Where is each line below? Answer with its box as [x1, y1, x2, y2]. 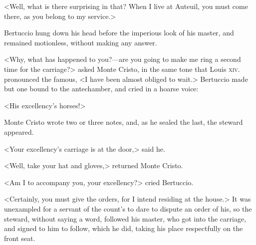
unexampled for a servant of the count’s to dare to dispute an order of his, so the [4, 203, 252, 214]
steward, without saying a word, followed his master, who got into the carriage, [4, 213, 247, 224]
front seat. [4, 233, 35, 243]
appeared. [4, 126, 34, 137]
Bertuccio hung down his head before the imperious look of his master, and [4, 27, 234, 38]
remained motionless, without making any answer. [4, 37, 157, 47]
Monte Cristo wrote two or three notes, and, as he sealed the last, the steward [4, 117, 243, 127]
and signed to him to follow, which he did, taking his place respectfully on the [4, 223, 243, 234]
